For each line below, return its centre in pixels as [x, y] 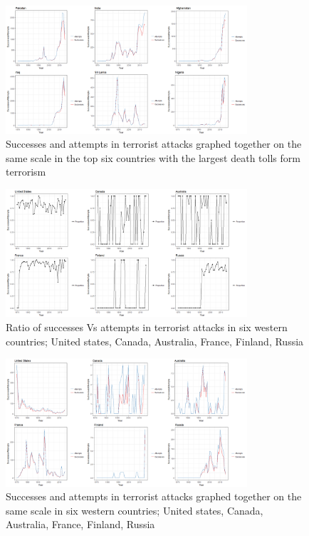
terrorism [26, 172]
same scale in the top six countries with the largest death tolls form [153, 157]
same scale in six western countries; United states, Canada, [135, 510]
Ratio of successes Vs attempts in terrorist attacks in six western [147, 327]
